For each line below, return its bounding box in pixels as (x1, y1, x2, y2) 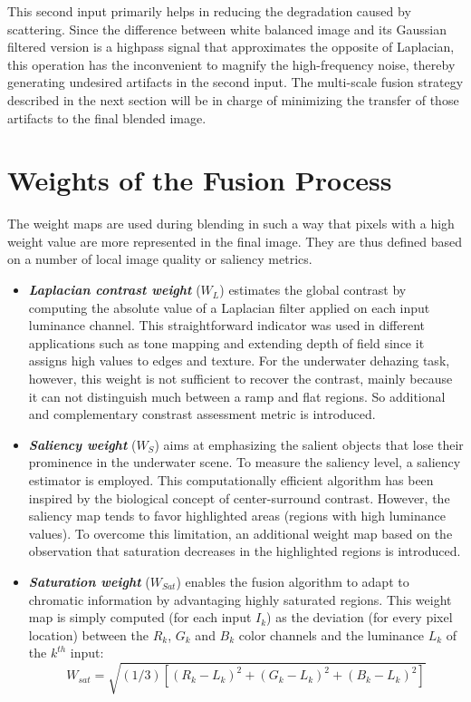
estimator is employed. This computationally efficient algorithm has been (28, 471, 434, 489)
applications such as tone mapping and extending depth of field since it (28, 333, 425, 352)
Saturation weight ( (28, 571, 150, 590)
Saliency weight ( (28, 434, 137, 453)
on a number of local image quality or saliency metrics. (7, 249, 312, 268)
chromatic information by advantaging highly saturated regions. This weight (28, 590, 452, 609)
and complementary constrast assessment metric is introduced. (28, 405, 376, 424)
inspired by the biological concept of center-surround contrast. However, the (28, 488, 450, 507)
